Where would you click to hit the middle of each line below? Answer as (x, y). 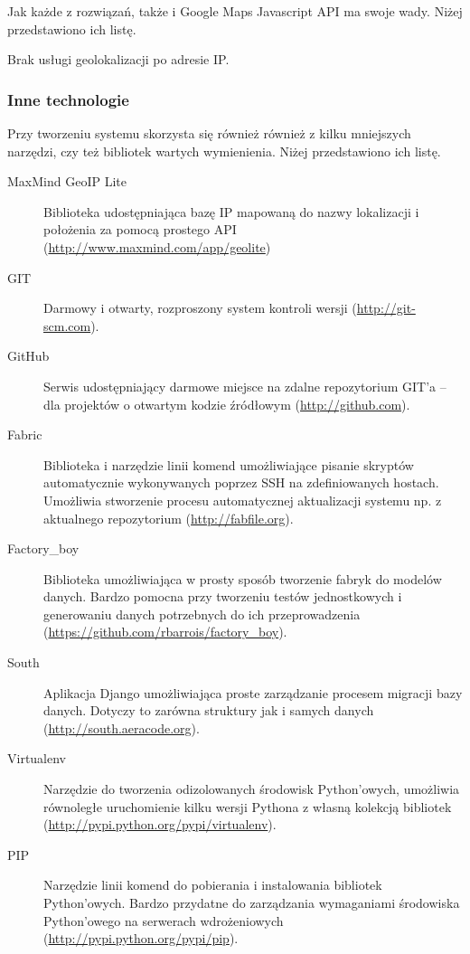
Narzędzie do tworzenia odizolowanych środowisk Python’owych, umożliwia (252, 789)
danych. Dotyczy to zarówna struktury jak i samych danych (209, 710)
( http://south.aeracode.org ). (122, 727)
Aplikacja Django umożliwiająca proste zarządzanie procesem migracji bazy (253, 692)
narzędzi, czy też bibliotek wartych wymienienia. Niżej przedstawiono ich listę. (224, 151)
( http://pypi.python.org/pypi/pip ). (141, 938)
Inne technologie (68, 99)
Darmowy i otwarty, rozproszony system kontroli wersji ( (200, 308)
